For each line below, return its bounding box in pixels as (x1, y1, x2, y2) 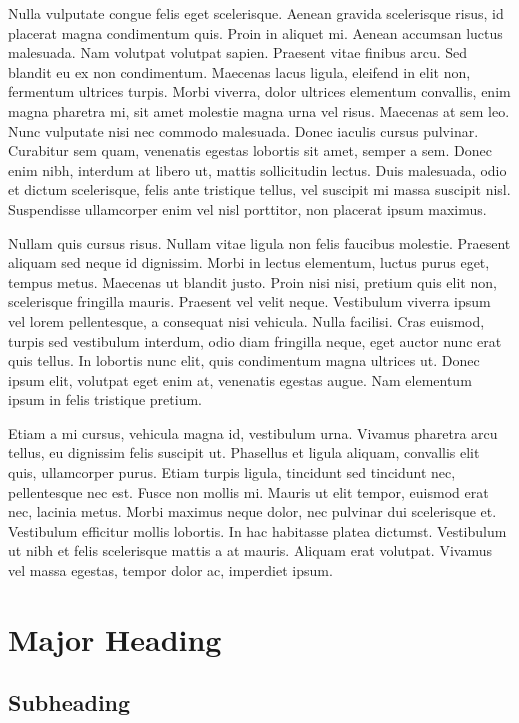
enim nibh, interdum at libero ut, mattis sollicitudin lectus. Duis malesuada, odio (8, 159, 507, 180)
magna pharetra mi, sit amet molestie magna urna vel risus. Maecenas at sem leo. (8, 100, 510, 121)
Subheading (8, 687, 131, 718)
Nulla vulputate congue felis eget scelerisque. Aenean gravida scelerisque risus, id (8, 3, 504, 23)
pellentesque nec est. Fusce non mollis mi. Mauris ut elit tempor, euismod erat (8, 481, 489, 502)
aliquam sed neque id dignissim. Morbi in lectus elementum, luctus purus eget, (8, 252, 490, 273)
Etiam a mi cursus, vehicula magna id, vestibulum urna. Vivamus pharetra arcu (8, 422, 498, 443)
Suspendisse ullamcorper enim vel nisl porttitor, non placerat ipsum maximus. (8, 198, 487, 219)
